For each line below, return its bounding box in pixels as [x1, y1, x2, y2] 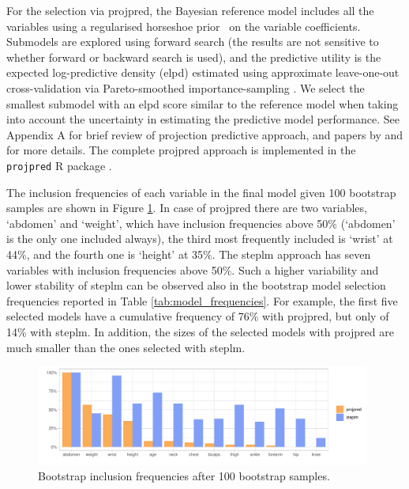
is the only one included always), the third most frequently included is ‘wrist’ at [6, 230, 393, 247]
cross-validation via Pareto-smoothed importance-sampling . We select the [6, 79, 365, 96]
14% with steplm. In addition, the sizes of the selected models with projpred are [6, 323, 394, 339]
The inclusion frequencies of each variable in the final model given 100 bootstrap [6, 184, 396, 200]
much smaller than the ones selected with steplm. [6, 339, 246, 355]
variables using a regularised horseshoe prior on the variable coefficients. [6, 17, 361, 34]
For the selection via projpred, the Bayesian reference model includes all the [6, 2, 374, 18]
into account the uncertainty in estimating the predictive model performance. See [6, 111, 400, 127]
